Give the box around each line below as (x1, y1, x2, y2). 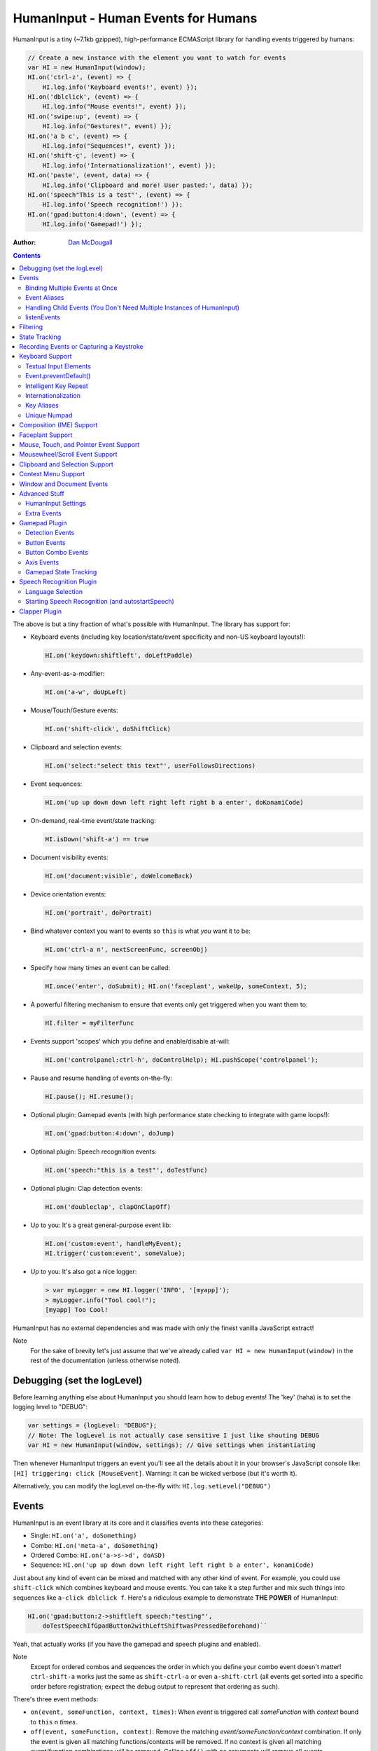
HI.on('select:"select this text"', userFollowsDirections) (45, 762, 256, 770)
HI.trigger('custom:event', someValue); (45, 1250, 185, 1257)
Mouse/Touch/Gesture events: (30, 706, 118, 714)
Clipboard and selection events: (30, 743, 122, 752)
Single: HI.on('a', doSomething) (30, 1531, 137, 1540)
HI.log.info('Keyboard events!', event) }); (42, 83, 198, 91)
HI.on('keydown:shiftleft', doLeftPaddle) (45, 651, 193, 660)
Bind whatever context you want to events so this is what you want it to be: (30, 927, 251, 935)
